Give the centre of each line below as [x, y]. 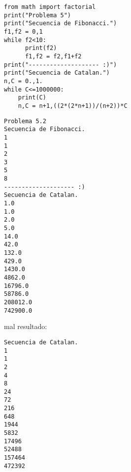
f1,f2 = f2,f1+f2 [53, 56]
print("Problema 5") [38, 15]
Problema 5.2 [25, 121]
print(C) [32, 98]
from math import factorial [50, 7]
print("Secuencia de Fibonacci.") [61, 24]
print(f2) [41, 48]
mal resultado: [26, 326]
